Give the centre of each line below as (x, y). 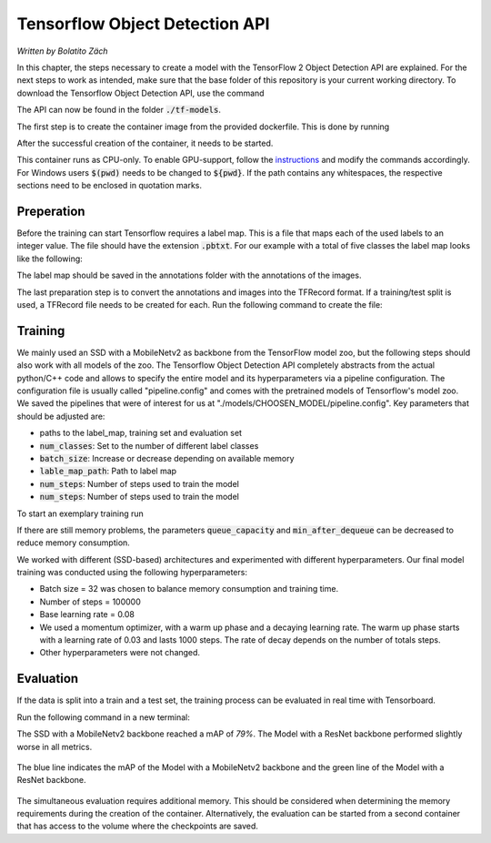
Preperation (51, 211)
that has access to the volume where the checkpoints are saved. (138, 826)
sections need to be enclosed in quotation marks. (109, 186)
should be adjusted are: (61, 416)
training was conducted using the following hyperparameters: (132, 573)
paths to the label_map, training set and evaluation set (141, 433)
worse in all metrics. (55, 747)
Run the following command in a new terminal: (104, 717)
